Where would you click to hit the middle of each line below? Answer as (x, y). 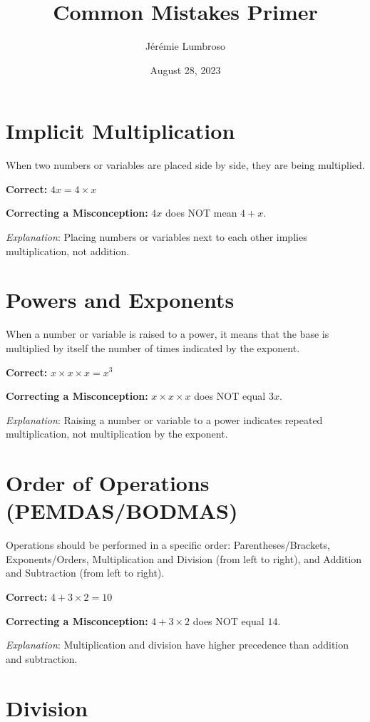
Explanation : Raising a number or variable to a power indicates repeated (164, 419)
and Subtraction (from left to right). (85, 573)
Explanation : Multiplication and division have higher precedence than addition (178, 645)
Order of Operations (108, 483)
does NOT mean (201, 213)
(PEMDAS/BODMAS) (122, 511)
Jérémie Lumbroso (185, 46)
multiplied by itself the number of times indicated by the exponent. (153, 347)
